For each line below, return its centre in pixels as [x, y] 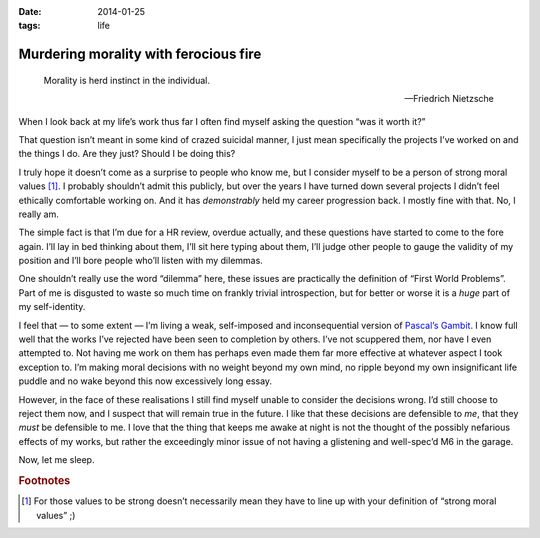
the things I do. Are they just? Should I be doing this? [127, 154]
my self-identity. [52, 307]
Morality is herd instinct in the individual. [126, 80]
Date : [30, 11]
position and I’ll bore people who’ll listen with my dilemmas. [141, 261]
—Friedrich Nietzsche [449, 99]
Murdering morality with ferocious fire [140, 54]
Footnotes [44, 480]
